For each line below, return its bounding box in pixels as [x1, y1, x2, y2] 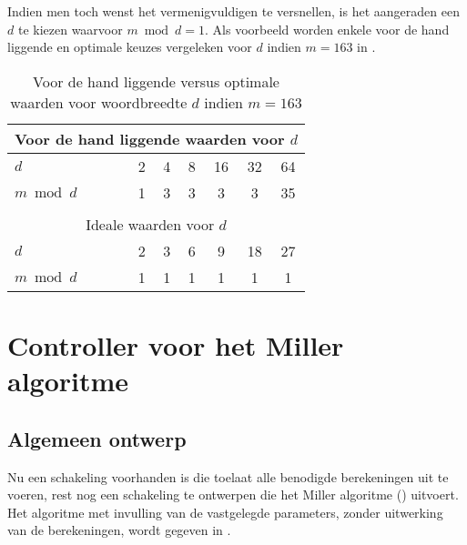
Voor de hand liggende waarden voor [15, 127, 285, 149]
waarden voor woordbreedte [10, 91, 188, 113]
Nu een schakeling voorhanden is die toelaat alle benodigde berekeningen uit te [7, 467, 449, 486]
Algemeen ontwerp [7, 424, 187, 452]
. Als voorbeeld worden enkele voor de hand [205, 19, 450, 38]
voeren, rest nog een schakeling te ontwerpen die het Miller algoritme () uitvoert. [7, 485, 459, 504]
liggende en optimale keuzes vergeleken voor [7, 37, 252, 56]
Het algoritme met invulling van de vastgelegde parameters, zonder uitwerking [7, 502, 443, 521]
